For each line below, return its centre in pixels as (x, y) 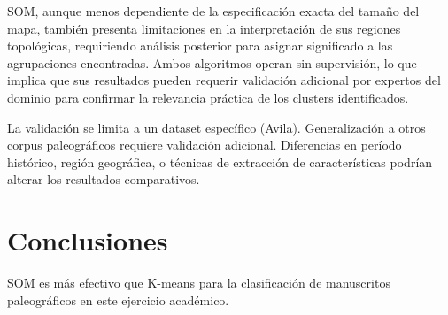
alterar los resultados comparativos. (104, 179)
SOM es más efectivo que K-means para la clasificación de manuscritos (199, 283)
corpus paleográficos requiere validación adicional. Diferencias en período (205, 145)
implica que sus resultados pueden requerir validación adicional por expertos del (224, 80)
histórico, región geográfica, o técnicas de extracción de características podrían (220, 161)
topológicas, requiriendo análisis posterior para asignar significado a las (200, 46)
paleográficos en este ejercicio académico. (118, 300)
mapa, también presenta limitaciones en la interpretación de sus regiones (204, 28)
